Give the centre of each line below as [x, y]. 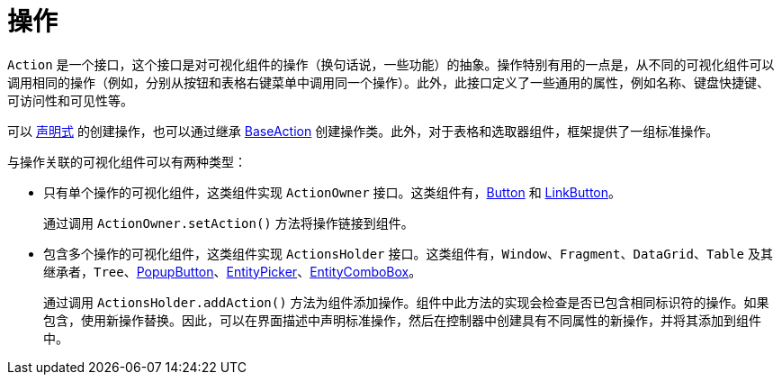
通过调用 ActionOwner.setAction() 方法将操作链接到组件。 [229, 223]
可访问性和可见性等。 [70, 100]
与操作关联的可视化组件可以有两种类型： [127, 161]
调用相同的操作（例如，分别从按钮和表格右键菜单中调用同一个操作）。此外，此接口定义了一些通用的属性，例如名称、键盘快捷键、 [388, 82]
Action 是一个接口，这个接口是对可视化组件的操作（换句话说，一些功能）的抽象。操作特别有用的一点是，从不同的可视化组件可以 [391, 64]
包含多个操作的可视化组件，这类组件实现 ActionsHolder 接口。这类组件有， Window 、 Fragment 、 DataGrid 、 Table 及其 [408, 253]
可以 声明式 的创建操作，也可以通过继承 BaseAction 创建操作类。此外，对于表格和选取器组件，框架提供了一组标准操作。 [363, 131]
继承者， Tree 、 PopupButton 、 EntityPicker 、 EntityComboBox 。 [233, 271]
